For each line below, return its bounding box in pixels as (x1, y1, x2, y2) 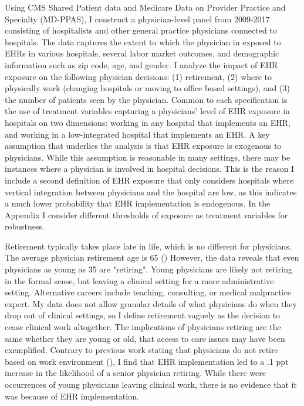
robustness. (5, 220, 45, 232)
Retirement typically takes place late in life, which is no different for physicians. (5, 239, 292, 252)
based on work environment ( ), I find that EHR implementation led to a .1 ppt (5, 355, 289, 367)
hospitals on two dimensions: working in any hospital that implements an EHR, (5, 116, 291, 128)
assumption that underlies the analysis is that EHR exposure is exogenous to (5, 139, 282, 152)
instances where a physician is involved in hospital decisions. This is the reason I (5, 162, 295, 175)
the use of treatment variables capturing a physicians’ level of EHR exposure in (5, 105, 290, 117)
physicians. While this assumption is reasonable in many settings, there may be (5, 151, 291, 163)
